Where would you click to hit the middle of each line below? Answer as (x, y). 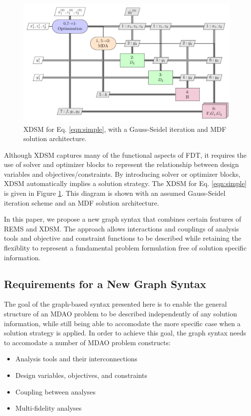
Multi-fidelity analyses (48, 408)
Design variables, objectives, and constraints (81, 375)
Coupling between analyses (56, 391)
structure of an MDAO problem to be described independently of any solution (121, 314)
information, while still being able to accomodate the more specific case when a (122, 323)
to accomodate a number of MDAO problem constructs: (87, 342)
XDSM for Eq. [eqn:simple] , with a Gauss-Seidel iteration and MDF (125, 129)
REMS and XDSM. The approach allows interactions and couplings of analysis (122, 228)
